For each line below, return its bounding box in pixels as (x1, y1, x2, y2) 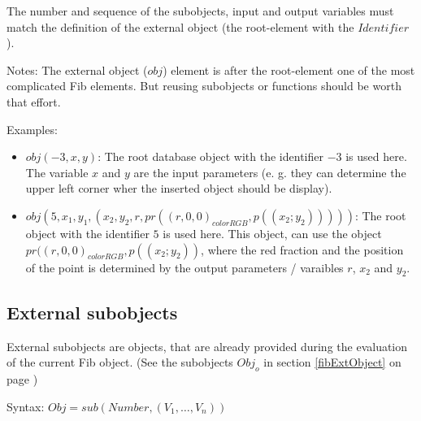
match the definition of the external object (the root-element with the (7, 18, 354, 35)
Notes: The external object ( (7, 61, 148, 78)
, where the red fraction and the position (201, 241, 404, 258)
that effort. (7, 93, 61, 110)
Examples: (7, 120, 58, 137)
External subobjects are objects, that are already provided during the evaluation (7, 337, 408, 354)
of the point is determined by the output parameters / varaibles (25, 258, 344, 276)
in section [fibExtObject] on (263, 354, 401, 371)
